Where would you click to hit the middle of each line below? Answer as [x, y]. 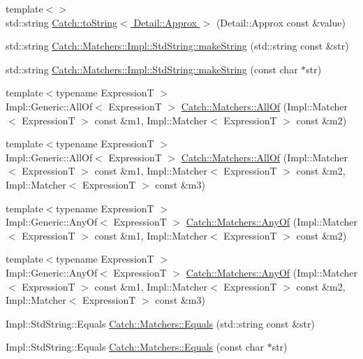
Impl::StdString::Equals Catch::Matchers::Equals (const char [135, 347]
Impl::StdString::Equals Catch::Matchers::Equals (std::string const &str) [160, 323]
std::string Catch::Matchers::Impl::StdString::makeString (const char [152, 69]
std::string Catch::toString [62, 22]
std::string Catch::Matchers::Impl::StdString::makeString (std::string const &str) [177, 46]
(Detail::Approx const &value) [281, 22]
